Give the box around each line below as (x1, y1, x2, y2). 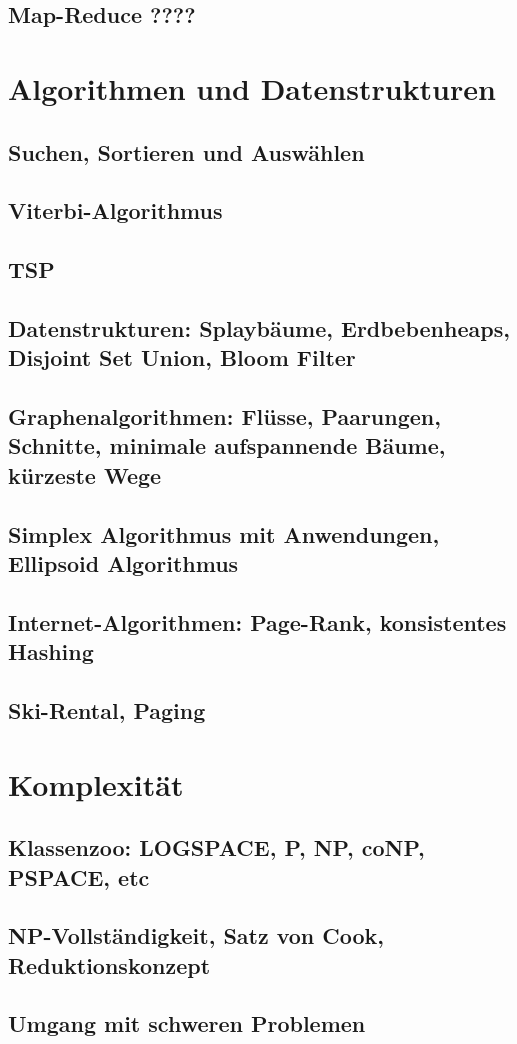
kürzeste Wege (8, 459, 162, 490)
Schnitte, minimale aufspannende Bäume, (8, 430, 446, 461)
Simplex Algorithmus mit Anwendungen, (8, 518, 440, 549)
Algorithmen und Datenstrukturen (8, 67, 496, 108)
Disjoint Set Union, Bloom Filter (8, 342, 356, 373)
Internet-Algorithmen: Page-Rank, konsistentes (8, 606, 507, 637)
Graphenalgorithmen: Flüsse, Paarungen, (8, 401, 441, 432)
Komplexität (8, 763, 184, 804)
